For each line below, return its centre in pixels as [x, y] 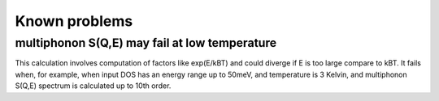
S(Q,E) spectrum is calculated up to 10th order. [93, 86]
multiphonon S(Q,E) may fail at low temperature [146, 43]
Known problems [74, 21]
